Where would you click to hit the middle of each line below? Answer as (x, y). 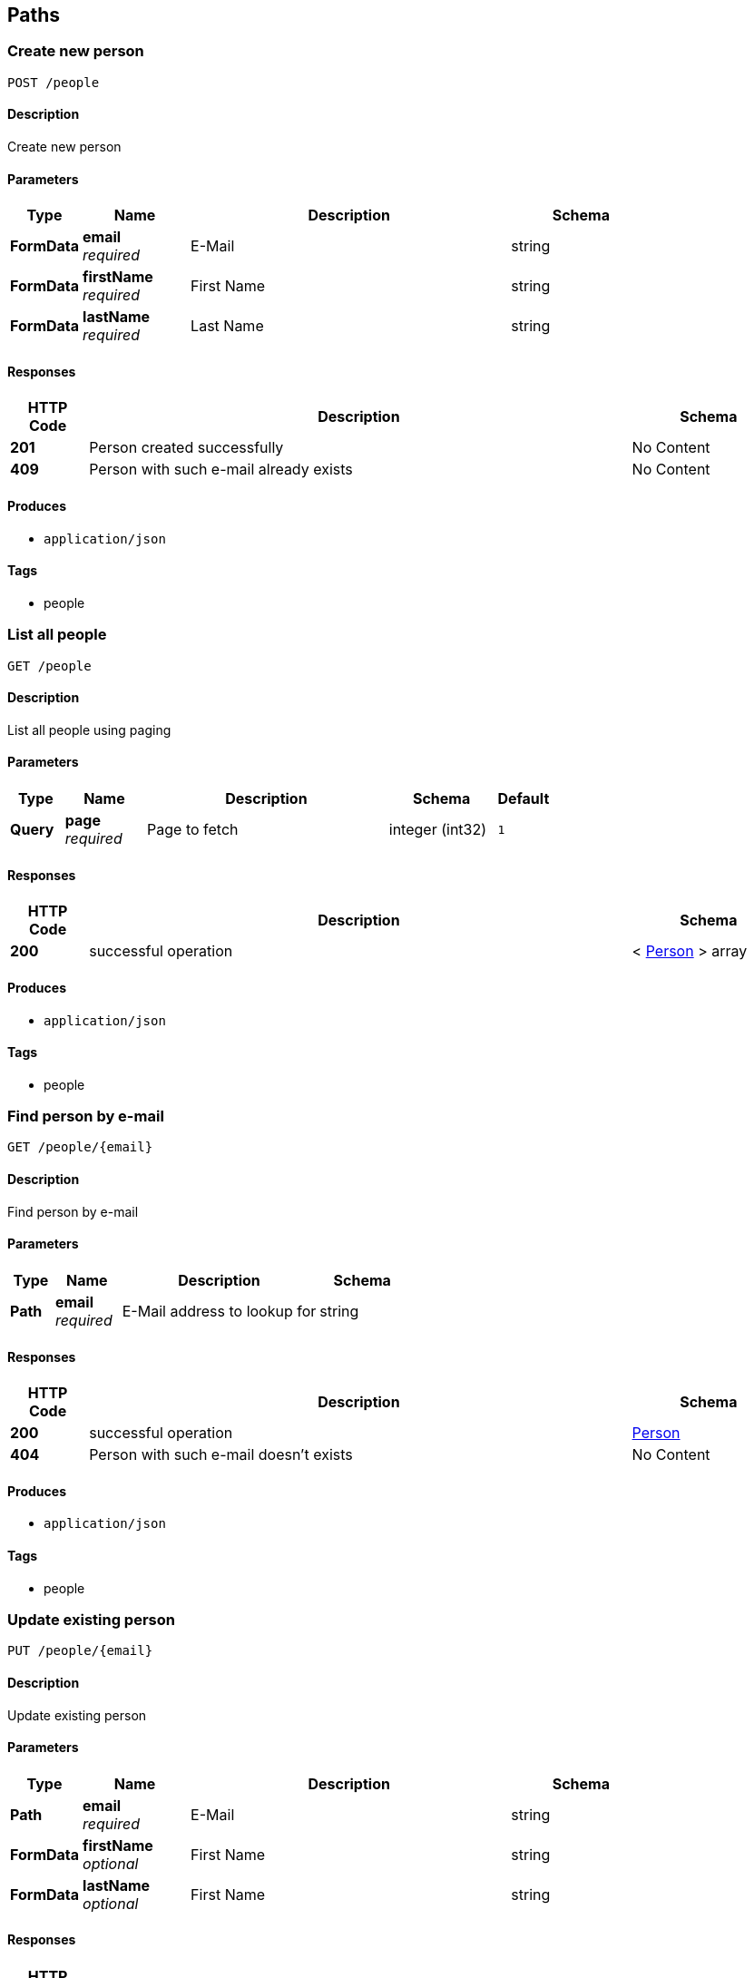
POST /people (54, 82)
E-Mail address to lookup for (219, 1311)
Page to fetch (193, 830)
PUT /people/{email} (80, 1651)
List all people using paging (89, 730)
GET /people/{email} (80, 1147)
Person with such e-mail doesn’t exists (221, 1455)
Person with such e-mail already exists (221, 470)
